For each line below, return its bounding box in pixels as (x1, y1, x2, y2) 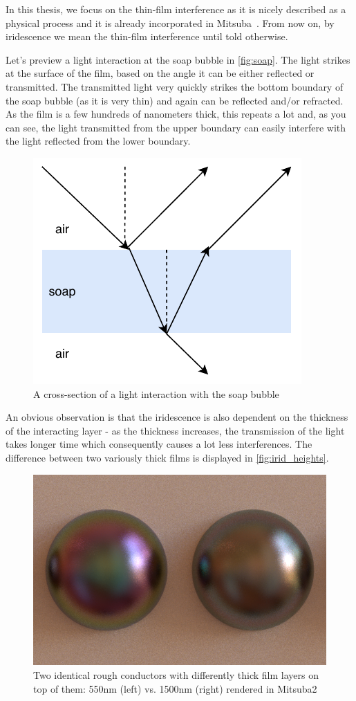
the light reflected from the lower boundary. (6, 134, 191, 148)
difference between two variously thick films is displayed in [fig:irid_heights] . (6, 450, 329, 464)
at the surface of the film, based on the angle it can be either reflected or (6, 66, 315, 80)
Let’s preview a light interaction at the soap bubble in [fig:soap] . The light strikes (6, 52, 350, 66)
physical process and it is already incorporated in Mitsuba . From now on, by (6, 15, 335, 30)
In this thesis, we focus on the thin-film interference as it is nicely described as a (6, 2, 346, 16)
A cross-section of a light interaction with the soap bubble (33, 386, 279, 401)
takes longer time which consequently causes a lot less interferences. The (6, 437, 312, 451)
